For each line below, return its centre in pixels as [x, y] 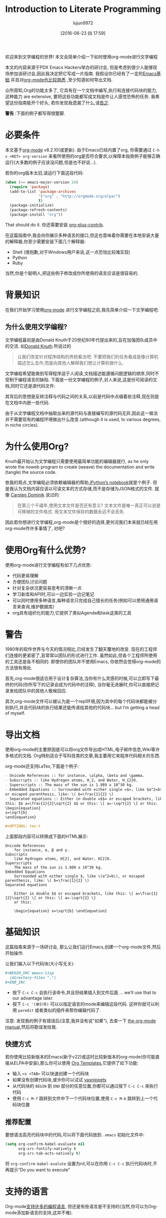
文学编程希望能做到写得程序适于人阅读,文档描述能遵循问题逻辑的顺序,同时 [80, 373]
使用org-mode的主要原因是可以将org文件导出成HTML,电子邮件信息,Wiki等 [80, 750]
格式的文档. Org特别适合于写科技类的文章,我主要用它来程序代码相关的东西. [85, 756]
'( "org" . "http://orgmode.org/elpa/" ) [79, 196]
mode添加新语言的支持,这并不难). [39, 1213]
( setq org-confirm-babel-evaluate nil [45, 1144]
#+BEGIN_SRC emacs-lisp [30, 973]
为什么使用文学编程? [36, 327]
